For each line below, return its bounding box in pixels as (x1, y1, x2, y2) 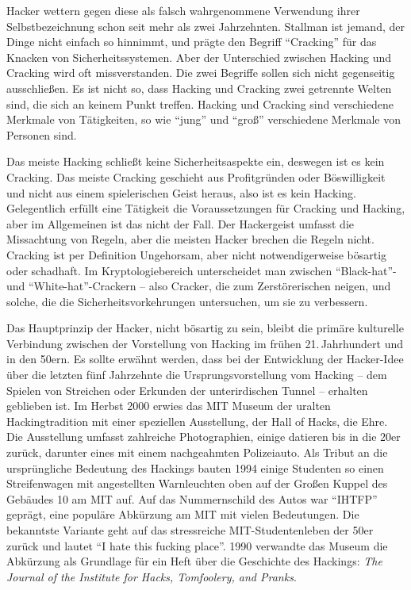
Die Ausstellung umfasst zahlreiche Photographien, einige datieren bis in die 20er (6, 428, 401, 445)
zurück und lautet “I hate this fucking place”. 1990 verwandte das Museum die (6, 537, 388, 554)
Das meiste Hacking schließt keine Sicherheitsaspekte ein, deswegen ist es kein (6, 153, 385, 170)
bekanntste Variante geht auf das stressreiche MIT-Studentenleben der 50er (6, 522, 374, 538)
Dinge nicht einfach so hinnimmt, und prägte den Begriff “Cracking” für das (6, 33, 377, 50)
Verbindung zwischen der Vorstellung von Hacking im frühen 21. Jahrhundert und (6, 335, 404, 351)
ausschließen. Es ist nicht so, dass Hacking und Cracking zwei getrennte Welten (6, 79, 392, 96)
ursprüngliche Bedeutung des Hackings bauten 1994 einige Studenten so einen (6, 459, 384, 476)
